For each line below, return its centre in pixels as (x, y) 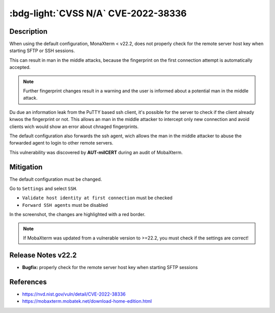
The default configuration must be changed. (56, 179)
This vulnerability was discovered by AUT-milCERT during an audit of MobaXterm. (96, 152)
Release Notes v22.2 (43, 255)
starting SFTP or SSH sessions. (42, 51)
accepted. (20, 67)
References (28, 282)
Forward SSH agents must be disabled (65, 205)
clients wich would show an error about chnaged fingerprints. (74, 126)
